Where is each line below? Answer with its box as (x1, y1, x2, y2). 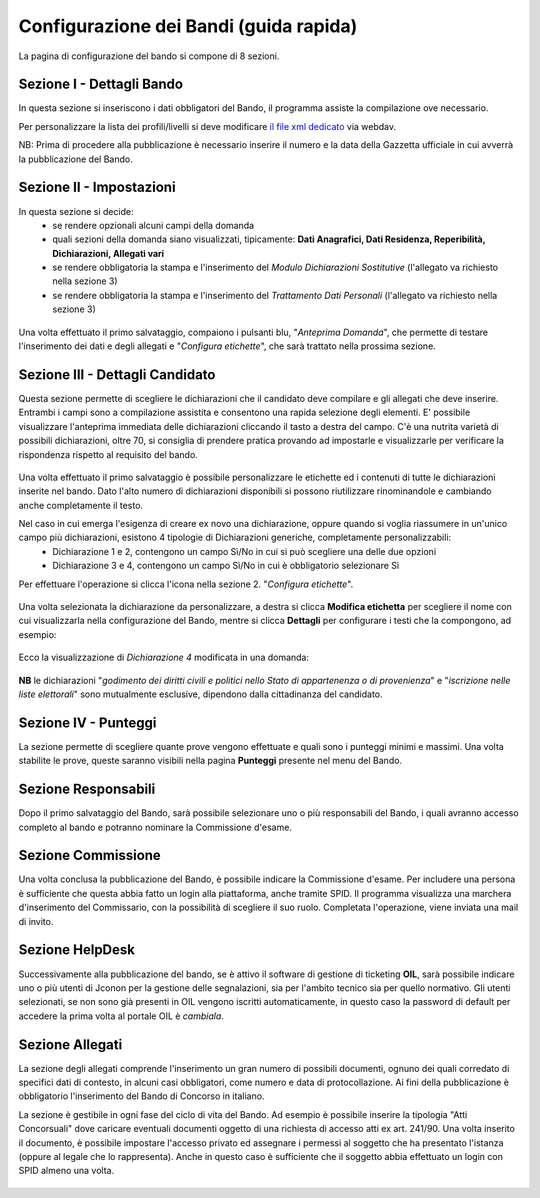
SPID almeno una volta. (18, 1165, 115, 1177)
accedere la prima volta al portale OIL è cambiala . (18, 1010, 225, 1022)
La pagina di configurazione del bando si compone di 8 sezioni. (18, 50, 280, 62)
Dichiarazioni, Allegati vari (52, 247, 165, 259)
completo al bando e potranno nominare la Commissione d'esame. (18, 821, 292, 833)
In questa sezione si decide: (18, 205, 134, 217)
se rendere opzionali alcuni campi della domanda (52, 219, 255, 231)
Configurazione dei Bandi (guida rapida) (18, 15, 358, 37)
